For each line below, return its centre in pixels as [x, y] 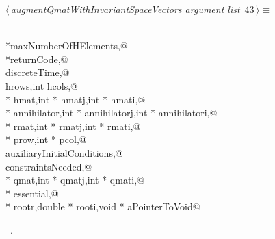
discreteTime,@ [38, 72]
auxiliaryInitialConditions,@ [64, 152]
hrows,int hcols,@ [42, 85]
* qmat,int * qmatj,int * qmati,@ [75, 180]
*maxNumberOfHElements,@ [67, 46]
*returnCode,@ [37, 59]
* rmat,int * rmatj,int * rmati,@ [73, 126]
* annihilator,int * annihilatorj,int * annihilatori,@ [112, 113]
